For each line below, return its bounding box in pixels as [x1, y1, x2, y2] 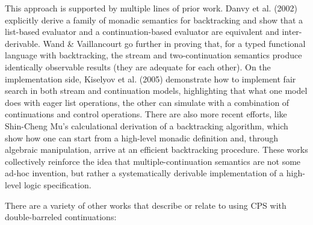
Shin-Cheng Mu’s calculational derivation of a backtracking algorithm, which [5, 119, 288, 132]
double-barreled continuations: [5, 211, 117, 223]
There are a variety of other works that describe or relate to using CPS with [5, 199, 287, 211]
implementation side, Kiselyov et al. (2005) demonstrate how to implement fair [5, 72, 296, 85]
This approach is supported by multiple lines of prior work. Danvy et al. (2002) [5, 2, 298, 14]
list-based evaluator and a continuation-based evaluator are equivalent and [5, 25, 279, 38]
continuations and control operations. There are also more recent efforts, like [5, 108, 287, 120]
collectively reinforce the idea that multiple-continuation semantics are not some [5, 155, 301, 167]
